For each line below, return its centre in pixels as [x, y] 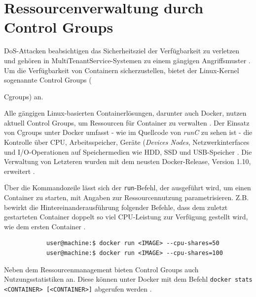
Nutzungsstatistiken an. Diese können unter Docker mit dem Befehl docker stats [128, 279]
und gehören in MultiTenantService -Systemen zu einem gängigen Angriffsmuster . [127, 60]
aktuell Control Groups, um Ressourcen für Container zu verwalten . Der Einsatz [127, 122]
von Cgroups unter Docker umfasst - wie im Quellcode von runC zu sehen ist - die [128, 132]
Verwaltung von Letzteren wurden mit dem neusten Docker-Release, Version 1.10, [128, 161]
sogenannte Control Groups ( [48, 80]
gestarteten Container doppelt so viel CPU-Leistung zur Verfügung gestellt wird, [126, 217]
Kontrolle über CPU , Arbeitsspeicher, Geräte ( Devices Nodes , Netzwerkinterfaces [127, 142]
